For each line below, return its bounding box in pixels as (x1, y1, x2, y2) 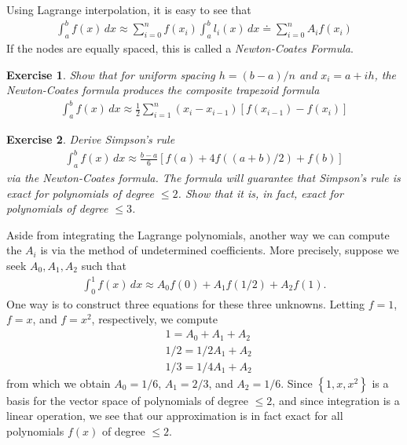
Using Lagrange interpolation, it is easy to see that (6, 2, 251, 17)
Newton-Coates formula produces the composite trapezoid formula (6, 82, 320, 98)
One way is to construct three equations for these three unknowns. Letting (6, 295, 365, 312)
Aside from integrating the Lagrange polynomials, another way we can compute (6, 226, 390, 243)
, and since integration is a (272, 392, 400, 408)
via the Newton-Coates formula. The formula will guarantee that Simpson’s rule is (6, 169, 401, 185)
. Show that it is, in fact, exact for (178, 184, 343, 201)
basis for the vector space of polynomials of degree (6, 392, 249, 408)
